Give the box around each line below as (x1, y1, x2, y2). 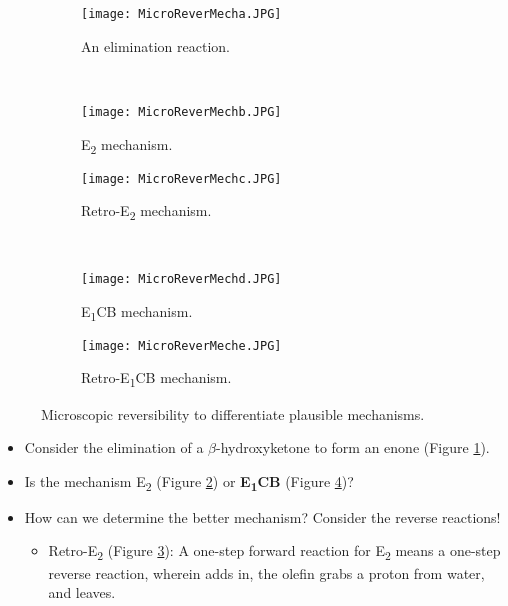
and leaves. (48, 582, 116, 603)
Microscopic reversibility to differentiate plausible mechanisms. (41, 403, 425, 424)
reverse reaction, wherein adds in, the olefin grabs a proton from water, (48, 562, 485, 583)
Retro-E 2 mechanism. (81, 200, 212, 224)
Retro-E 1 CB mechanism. (81, 367, 232, 391)
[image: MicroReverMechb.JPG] (81, 104, 282, 119)
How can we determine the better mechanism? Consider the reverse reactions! (24, 506, 501, 527)
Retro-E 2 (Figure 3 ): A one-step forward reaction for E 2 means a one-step (48, 540, 501, 564)
